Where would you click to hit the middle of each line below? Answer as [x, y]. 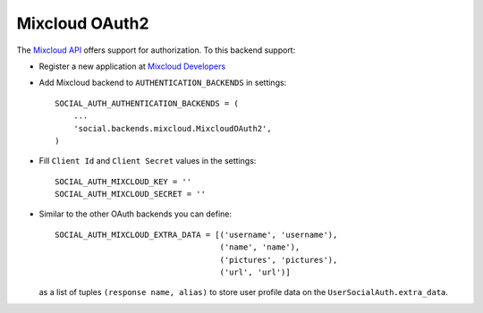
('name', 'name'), [260, 247]
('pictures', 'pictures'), [279, 260]
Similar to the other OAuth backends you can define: [136, 214]
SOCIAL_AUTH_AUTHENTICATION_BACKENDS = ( [147, 103]
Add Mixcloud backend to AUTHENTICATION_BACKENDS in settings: [163, 83]
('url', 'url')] [255, 272]
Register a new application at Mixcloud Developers [132, 66]
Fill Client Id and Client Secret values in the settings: [148, 161]
